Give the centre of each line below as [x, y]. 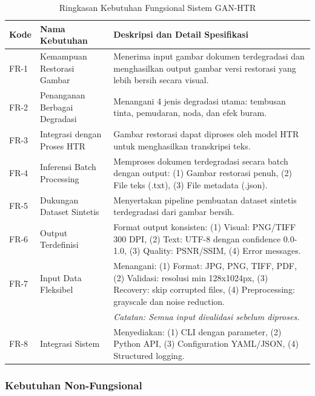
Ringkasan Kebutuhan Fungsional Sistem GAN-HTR [157, 7]
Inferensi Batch [68, 167]
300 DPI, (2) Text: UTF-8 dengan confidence [197, 238]
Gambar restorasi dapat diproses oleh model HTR [206, 134]
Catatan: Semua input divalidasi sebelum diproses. [207, 316]
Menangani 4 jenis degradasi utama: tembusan [200, 101]
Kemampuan [64, 56]
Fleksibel [57, 289]
